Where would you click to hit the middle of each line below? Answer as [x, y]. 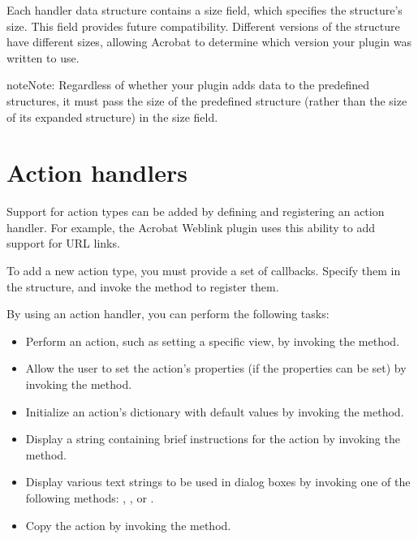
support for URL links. [63, 243]
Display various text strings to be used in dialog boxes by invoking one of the [218, 482]
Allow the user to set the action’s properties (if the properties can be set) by [216, 368]
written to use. [43, 57]
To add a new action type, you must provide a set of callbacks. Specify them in [204, 271]
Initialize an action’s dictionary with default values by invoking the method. [215, 411]
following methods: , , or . [90, 498]
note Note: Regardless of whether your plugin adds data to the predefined [188, 85]
